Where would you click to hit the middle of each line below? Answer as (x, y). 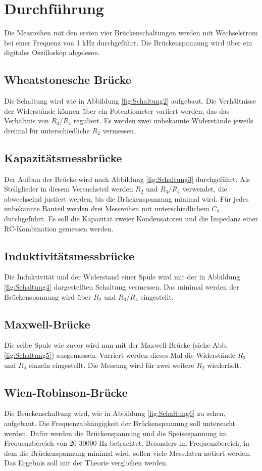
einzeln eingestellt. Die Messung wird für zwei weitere (112, 365)
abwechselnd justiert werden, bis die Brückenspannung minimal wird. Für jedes (126, 198)
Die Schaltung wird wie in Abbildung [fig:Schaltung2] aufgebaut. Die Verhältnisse (130, 101)
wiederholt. (224, 365)
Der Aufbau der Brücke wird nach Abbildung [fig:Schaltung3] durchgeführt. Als (127, 179)
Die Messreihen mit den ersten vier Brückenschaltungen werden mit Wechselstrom (131, 33)
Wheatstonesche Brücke (68, 80)
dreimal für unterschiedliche (47, 130)
